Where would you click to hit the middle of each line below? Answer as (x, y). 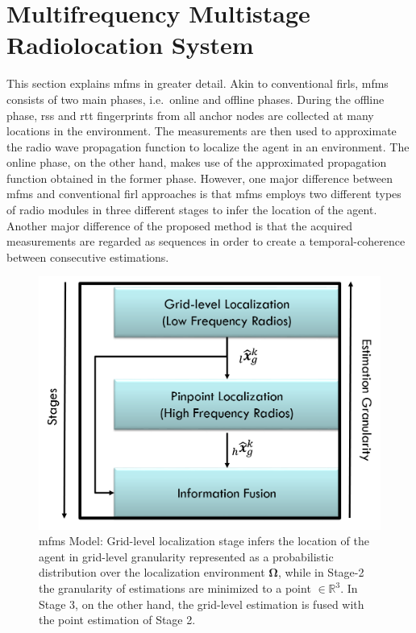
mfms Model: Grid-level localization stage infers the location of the (204, 541)
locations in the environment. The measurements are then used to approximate (202, 131)
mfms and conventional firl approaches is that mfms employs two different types (204, 194)
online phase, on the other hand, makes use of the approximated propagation (197, 162)
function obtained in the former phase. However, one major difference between (200, 178)
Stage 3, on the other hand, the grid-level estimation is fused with (202, 604)
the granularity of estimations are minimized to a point (175, 588)
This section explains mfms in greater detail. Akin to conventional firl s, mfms (198, 83)
